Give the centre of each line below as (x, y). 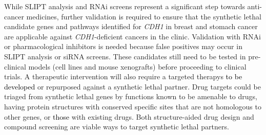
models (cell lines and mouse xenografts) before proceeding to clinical (137, 66)
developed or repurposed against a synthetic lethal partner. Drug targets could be (132, 86)
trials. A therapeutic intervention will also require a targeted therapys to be (123, 76)
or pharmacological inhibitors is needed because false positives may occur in (123, 46)
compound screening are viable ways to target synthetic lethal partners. (117, 127)
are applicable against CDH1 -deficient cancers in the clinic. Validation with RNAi (132, 36)
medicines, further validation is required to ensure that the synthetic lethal (144, 16)
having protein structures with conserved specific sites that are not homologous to (133, 106)
